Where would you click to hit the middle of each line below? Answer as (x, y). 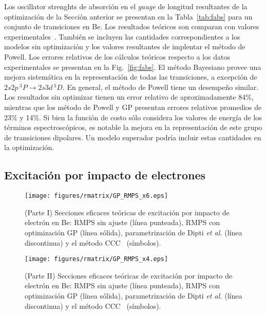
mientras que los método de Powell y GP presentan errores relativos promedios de (133, 107)
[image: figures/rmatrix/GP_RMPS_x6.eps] (97, 196)
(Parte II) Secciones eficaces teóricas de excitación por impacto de (129, 275)
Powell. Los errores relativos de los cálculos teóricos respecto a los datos (117, 56)
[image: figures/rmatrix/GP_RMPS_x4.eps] (97, 259)
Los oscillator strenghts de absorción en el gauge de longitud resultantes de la (126, 6)
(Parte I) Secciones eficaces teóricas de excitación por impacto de (127, 212)
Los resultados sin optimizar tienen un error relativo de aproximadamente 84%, (129, 97)
